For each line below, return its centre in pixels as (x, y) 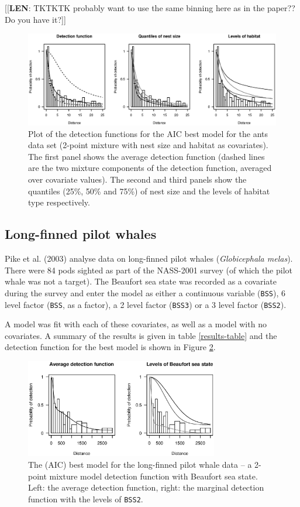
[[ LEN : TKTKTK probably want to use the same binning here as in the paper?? (150, 8)
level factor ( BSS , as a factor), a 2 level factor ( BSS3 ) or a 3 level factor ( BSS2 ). (146, 304)
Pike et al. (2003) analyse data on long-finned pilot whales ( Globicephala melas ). (149, 258)
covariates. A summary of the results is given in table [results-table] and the (141, 335)
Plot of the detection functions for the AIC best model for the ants (148, 133)
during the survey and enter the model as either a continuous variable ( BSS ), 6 (145, 292)
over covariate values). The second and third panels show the (137, 179)
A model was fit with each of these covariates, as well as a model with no (136, 324)
